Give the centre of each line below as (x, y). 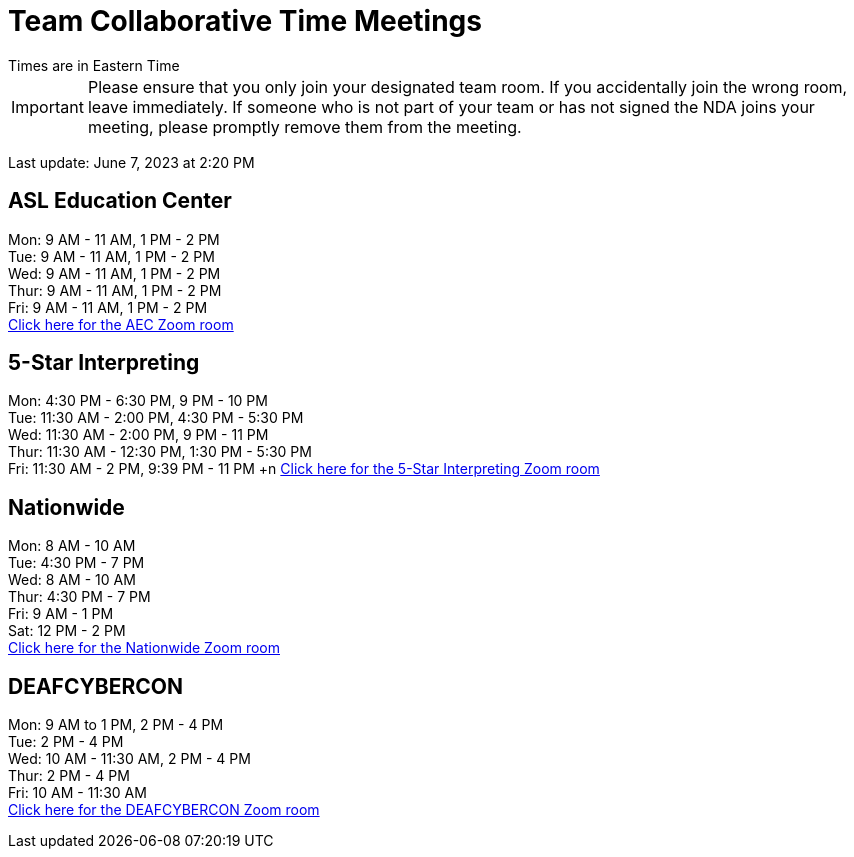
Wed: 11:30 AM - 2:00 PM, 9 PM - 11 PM (138, 435)
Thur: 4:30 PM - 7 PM (79, 597)
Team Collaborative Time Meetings (245, 21)
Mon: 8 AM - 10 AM (72, 546)
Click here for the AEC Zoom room (121, 324)
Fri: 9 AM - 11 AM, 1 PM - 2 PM (108, 307)
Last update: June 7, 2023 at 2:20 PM (131, 162)
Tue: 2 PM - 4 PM (66, 742)
